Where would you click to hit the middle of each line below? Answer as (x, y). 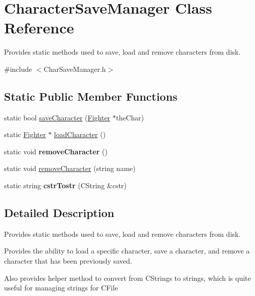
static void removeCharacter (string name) (70, 168)
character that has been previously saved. (68, 261)
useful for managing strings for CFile (61, 288)
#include (18, 69)
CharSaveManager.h (75, 69)
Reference (39, 28)
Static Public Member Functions (91, 96)
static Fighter (25, 134)
